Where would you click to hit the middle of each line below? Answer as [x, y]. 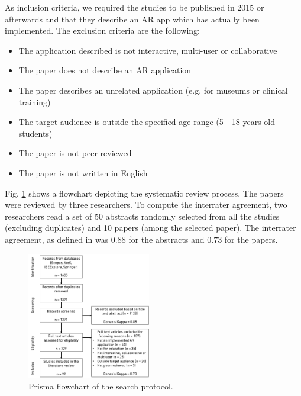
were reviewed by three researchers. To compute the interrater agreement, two [146, 205]
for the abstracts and [166, 239]
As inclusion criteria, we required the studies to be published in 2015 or [135, 7]
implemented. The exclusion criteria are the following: [102, 30]
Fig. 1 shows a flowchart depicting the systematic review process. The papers [144, 193]
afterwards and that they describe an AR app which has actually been [132, 19]
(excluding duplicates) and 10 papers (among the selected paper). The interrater [150, 228]
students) [35, 133]
